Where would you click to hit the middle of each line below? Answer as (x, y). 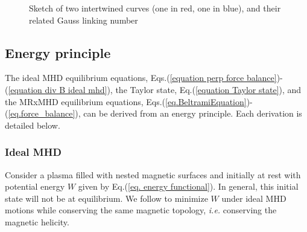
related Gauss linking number (84, 20)
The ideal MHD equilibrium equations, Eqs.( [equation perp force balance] (141, 78)
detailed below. (33, 125)
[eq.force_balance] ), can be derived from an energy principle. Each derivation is (155, 113)
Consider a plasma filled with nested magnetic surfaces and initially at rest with (153, 174)
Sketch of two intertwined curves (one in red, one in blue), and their (155, 8)
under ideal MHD (254, 198)
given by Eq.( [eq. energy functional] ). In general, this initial (188, 186)
